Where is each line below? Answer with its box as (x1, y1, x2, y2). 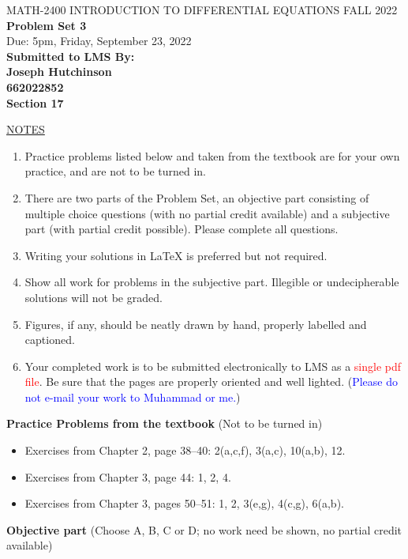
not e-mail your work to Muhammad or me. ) (24, 388, 241, 405)
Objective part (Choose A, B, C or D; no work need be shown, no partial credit (6, 521, 402, 538)
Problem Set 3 (6, 17, 87, 33)
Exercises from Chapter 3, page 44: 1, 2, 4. (24, 468, 231, 485)
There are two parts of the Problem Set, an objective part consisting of (24, 189, 369, 206)
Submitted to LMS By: (6, 47, 135, 64)
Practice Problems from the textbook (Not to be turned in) (6, 415, 323, 432)
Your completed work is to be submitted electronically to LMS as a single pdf (24, 357, 402, 374)
